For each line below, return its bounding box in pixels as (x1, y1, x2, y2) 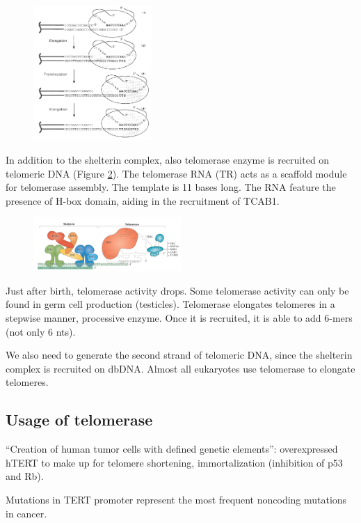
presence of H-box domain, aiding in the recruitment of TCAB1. (6, 193, 280, 208)
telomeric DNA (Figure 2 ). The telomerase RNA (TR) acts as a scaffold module (6, 166, 347, 180)
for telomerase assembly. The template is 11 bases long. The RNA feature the (6, 180, 336, 194)
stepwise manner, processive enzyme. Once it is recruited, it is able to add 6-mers (6, 311, 353, 325)
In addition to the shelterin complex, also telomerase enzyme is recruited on (6, 153, 330, 167)
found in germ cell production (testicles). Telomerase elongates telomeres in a (6, 297, 335, 311)
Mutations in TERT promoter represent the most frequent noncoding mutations (6, 492, 347, 507)
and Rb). (6, 469, 44, 483)
